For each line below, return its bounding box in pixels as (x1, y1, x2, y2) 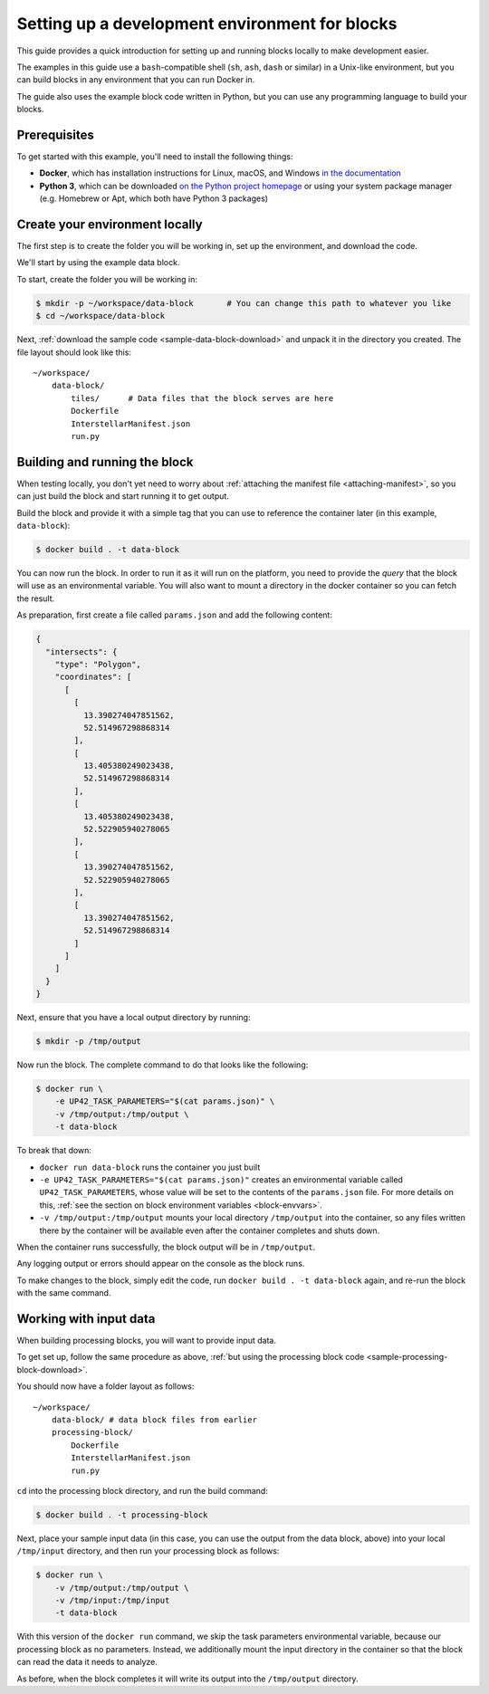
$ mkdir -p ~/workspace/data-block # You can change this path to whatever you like (35, 298, 452, 308)
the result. (16, 593, 55, 604)
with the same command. (16, 1287, 111, 1298)
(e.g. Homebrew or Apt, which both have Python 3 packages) (39, 193, 269, 204)
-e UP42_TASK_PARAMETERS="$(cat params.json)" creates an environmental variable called (39, 1173, 403, 1185)
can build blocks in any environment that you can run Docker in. (16, 74, 255, 85)
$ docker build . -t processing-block (35, 1509, 208, 1520)
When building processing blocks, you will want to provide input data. (16, 1335, 276, 1346)
